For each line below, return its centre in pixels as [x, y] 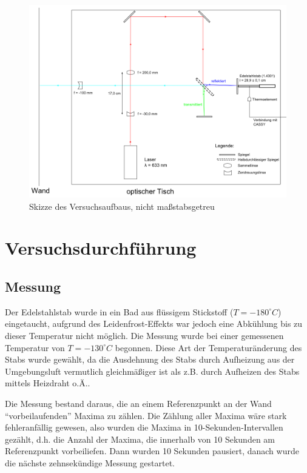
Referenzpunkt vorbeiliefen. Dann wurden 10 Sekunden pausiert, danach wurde [152, 451]
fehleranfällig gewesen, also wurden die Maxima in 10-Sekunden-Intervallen [144, 427]
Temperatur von [35, 347]
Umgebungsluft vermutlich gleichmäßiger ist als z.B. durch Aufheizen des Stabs [152, 371]
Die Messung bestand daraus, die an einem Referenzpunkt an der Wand [138, 403]
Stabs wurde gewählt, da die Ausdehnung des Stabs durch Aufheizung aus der [150, 359]
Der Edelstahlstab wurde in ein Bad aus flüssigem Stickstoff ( [119, 311]
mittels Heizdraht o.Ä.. [48, 383]
